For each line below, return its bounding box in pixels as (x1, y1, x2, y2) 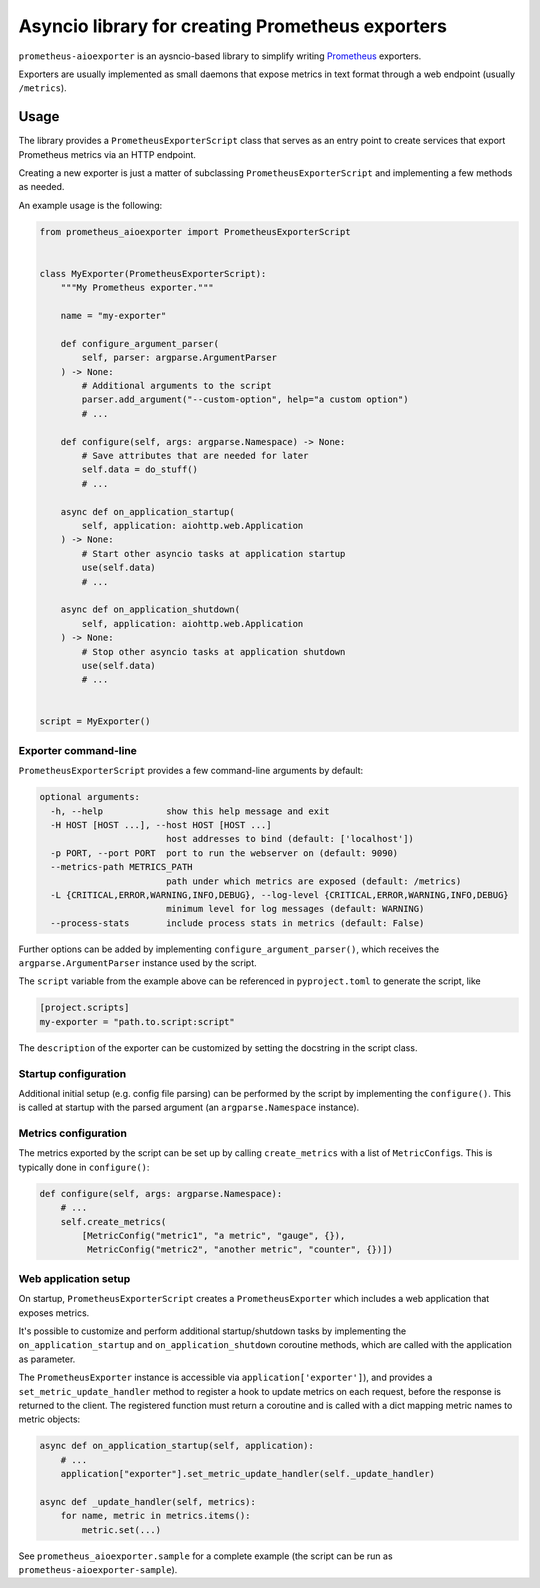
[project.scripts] (39, 1002, 130, 1014)
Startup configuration (18, 1066, 127, 1080)
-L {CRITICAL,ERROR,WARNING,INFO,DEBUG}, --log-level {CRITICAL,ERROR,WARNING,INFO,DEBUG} (50, 889, 509, 900)
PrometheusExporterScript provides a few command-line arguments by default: (18, 765, 364, 777)
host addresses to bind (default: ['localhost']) (165, 833, 415, 845)
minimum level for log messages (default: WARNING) (165, 903, 425, 915)
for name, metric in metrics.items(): (60, 1510, 251, 1522)
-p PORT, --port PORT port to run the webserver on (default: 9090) (50, 847, 399, 859)
